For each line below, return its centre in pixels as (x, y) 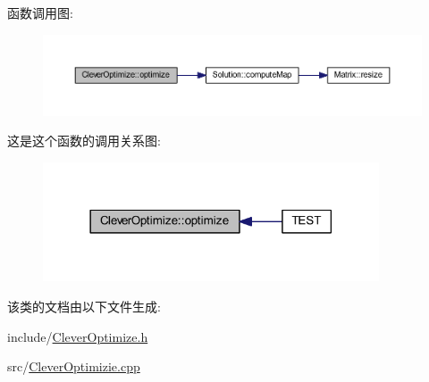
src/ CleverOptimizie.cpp (74, 366)
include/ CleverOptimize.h (78, 336)
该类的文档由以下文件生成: (84, 307)
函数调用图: (40, 12)
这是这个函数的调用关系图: (84, 141)
